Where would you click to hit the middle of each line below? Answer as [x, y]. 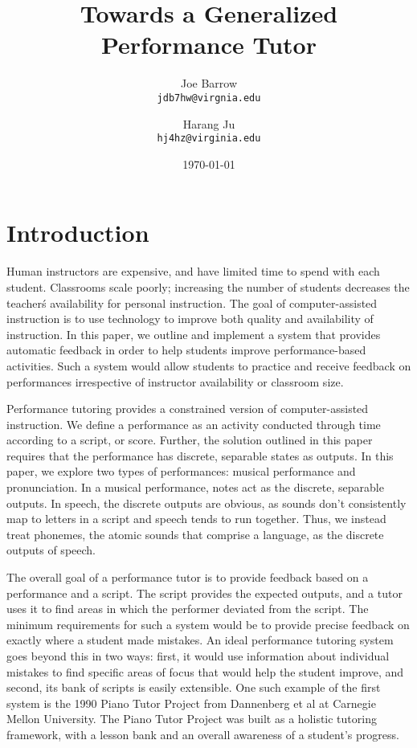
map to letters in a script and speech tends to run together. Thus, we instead [196, 519]
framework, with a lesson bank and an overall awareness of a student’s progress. [203, 734]
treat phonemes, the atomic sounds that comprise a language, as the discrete [195, 534]
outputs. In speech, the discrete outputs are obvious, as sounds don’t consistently [206, 503]
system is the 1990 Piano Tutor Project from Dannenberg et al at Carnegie [191, 703]
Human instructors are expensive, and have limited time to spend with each [193, 271]
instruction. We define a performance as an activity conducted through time [194, 424]
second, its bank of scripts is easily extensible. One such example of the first [194, 687]
